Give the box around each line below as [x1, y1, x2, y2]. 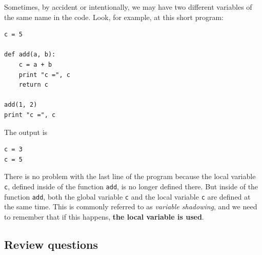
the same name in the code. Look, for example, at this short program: [4, 11, 224, 22]
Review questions [4, 236, 98, 252]
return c [18, 81, 48, 89]
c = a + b [18, 61, 52, 68]
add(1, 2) [4, 101, 37, 109]
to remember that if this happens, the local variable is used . [4, 211, 204, 222]
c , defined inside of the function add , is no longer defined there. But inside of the [4, 181, 258, 191]
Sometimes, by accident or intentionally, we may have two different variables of [4, 2, 252, 12]
